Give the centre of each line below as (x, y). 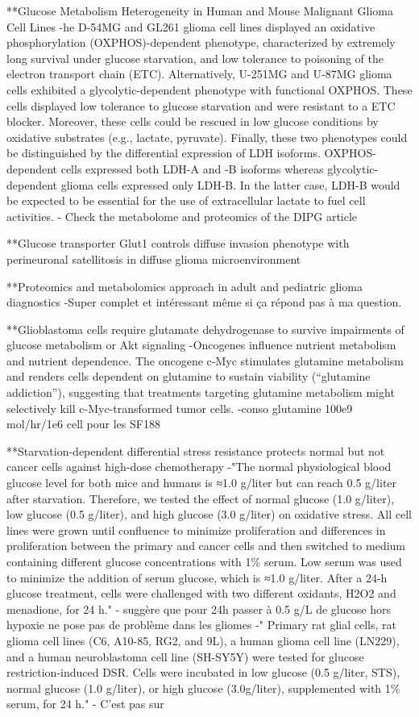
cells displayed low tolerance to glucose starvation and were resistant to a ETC (201, 105)
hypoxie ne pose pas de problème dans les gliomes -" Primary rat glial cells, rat (201, 625)
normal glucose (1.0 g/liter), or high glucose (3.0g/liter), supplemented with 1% (203, 688)
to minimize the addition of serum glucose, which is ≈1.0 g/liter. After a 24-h (197, 577)
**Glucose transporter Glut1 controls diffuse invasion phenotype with (178, 243)
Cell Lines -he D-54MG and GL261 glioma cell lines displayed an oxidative (191, 26)
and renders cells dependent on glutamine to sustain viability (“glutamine (189, 376)
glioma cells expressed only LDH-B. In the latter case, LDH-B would (230, 184)
